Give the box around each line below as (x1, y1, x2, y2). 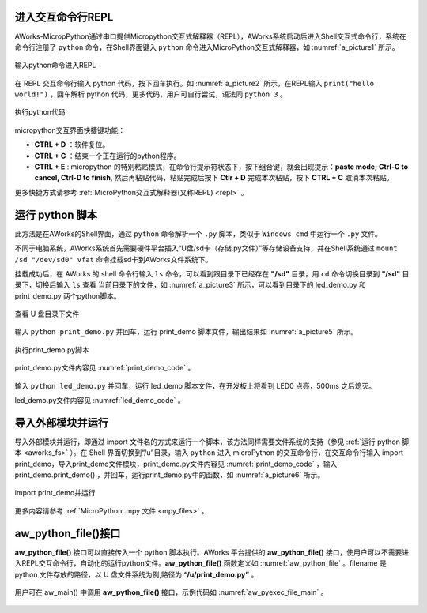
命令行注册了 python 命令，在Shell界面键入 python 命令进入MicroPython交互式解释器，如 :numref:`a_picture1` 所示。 (14, 42, 399, 51)
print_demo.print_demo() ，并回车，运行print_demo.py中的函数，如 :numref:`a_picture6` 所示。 (14, 470, 324, 479)
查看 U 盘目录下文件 (14, 309, 80, 319)
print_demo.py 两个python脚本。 (14, 291, 122, 300)
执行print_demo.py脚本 (14, 344, 90, 355)
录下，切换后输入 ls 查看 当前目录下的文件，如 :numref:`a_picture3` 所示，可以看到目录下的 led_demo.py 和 (14, 280, 367, 290)
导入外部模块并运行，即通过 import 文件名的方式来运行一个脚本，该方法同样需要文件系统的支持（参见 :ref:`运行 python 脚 (14, 437, 410, 446)
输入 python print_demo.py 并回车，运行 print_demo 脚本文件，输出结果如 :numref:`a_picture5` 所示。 (14, 327, 358, 337)
